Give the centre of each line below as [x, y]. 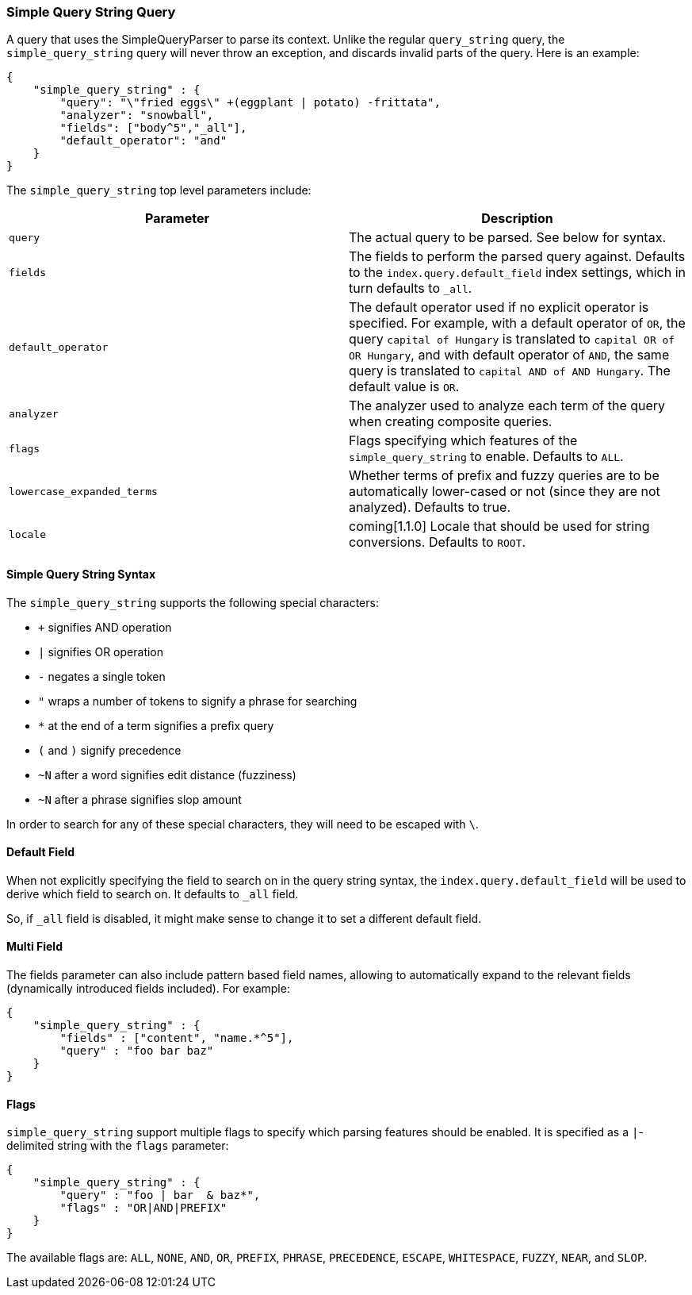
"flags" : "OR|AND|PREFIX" [143, 1208]
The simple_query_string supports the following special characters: [193, 602]
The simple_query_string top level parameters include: [159, 190]
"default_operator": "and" [143, 141]
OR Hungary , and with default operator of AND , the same [509, 355]
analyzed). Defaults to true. [430, 507]
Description [517, 219]
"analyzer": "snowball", [137, 115]
